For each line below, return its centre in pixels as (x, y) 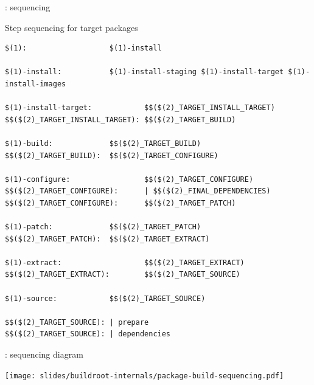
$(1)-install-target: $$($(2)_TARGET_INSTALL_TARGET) (140, 108)
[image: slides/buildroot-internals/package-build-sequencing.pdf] (145, 376)
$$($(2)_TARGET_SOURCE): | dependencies (88, 334)
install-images (36, 84)
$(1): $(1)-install (83, 48)
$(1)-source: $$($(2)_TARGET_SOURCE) (105, 298)
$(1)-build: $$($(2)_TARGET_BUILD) (103, 143)
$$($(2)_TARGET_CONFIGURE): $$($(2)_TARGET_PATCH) (120, 203)
